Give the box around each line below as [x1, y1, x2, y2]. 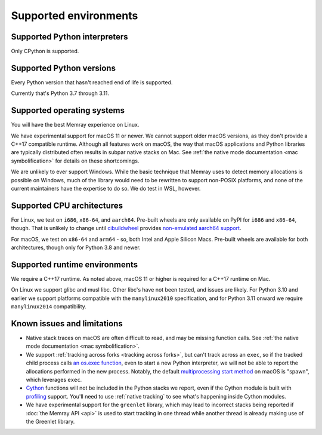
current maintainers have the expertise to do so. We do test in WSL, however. [11, 185, 201, 192]
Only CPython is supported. [11, 48, 79, 55]
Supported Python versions [11, 63, 116, 73]
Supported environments [11, 9, 138, 22]
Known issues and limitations [11, 318, 123, 329]
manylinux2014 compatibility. [11, 303, 86, 310]
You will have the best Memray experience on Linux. [11, 121, 140, 128]
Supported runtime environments [11, 259, 138, 269]
